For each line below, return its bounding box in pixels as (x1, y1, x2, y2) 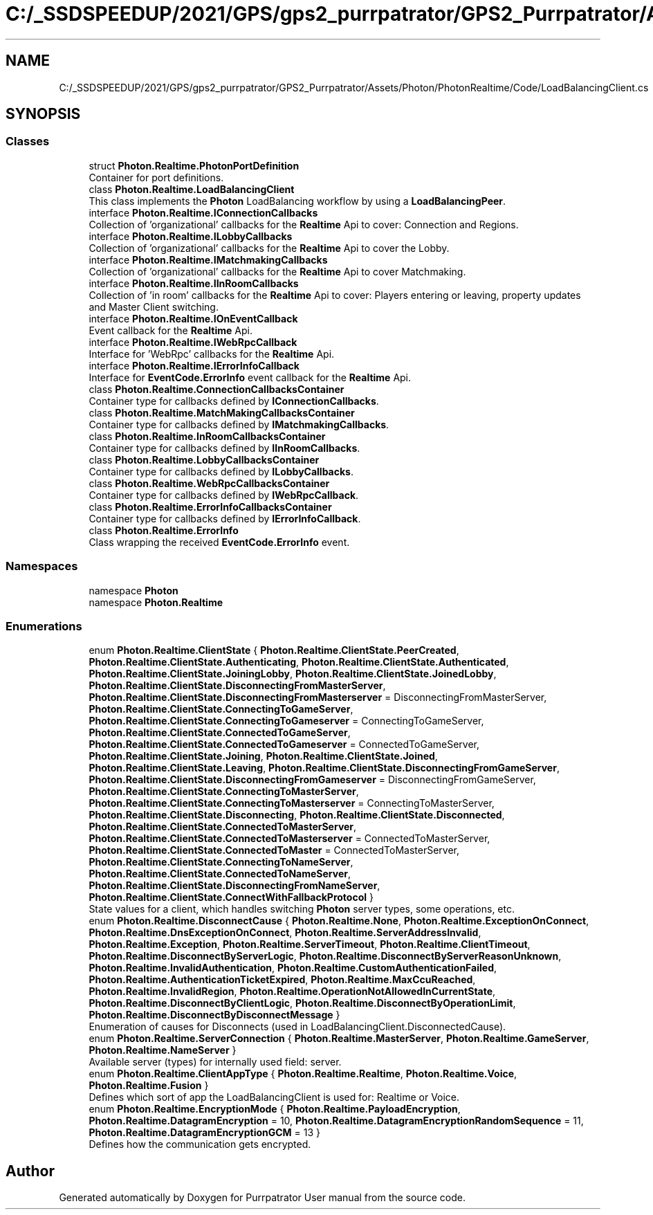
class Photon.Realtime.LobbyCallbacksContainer (89, 453, 320, 466)
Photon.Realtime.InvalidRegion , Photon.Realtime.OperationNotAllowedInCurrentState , (89, 985, 496, 998)
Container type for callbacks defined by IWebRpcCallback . (89, 488, 359, 501)
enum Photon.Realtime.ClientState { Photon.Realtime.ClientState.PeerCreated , (89, 644, 459, 657)
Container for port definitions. (89, 171, 224, 183)
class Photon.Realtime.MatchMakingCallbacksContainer (89, 406, 355, 419)
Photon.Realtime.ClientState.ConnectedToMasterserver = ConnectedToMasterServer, (89, 832, 490, 845)
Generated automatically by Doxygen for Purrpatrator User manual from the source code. (59, 1191, 466, 1204)
